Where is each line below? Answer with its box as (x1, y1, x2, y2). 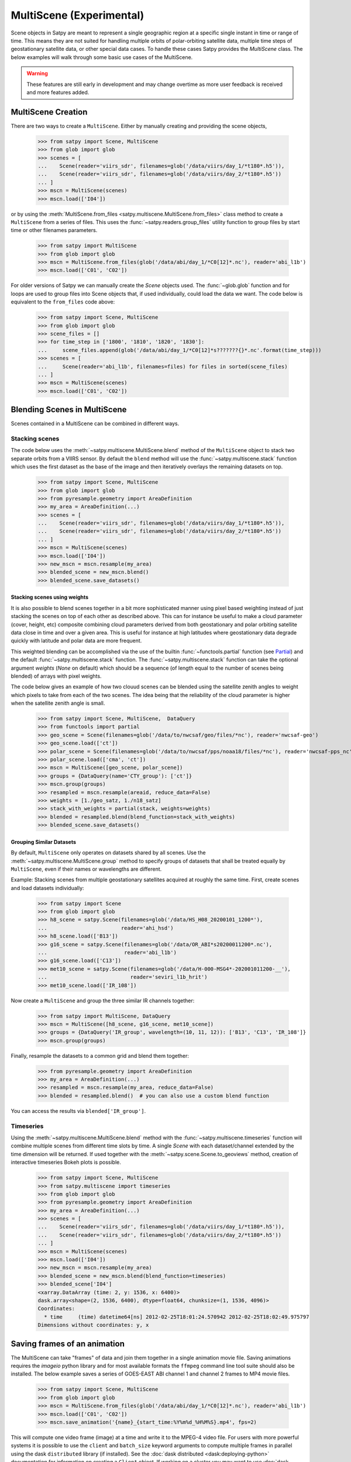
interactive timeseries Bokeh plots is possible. (11, 1158, 121, 1166)
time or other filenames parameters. (11, 227, 98, 234)
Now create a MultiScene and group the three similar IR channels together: (11, 997, 195, 1004)
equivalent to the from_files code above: (11, 298, 115, 305)
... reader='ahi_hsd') (37, 925, 174, 931)
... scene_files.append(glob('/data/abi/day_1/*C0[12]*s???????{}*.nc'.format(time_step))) (37, 347, 322, 353)
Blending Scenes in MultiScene (11, 405, 127, 415)
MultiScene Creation (11, 107, 88, 117)
